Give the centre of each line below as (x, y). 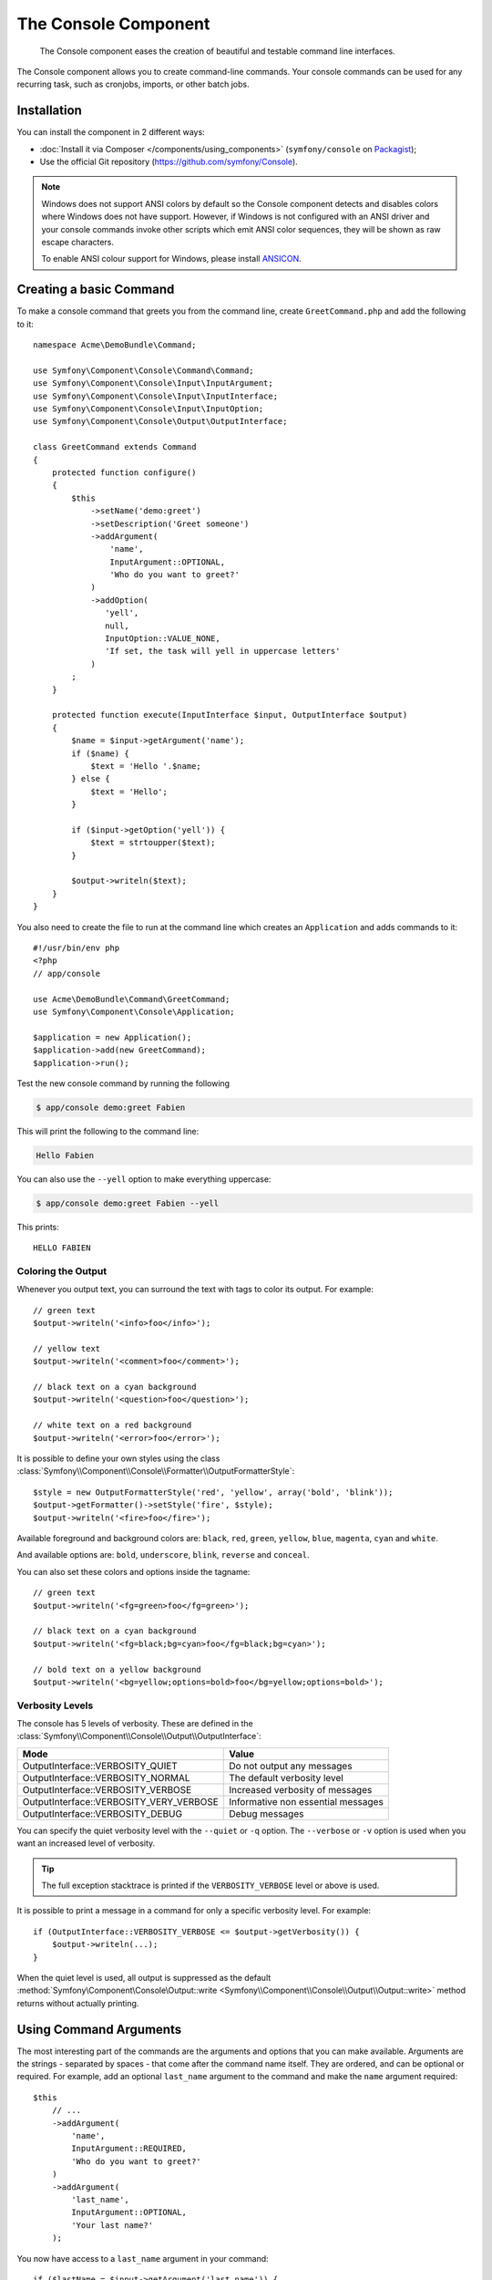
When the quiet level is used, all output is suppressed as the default (144, 1977)
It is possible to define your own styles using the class (118, 1458)
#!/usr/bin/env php (77, 948)
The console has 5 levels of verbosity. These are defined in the (135, 1724)
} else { (91, 779)
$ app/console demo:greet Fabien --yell (127, 1203)
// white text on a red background (113, 1425)
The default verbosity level (286, 1777)
